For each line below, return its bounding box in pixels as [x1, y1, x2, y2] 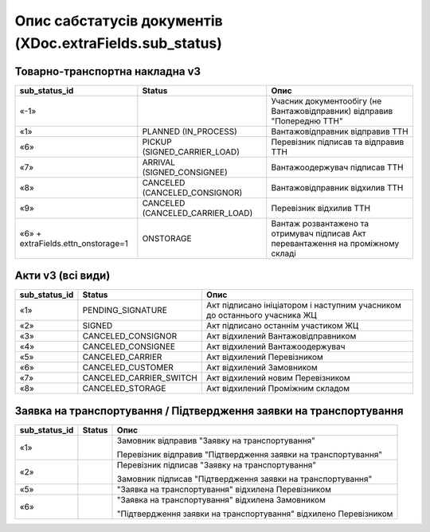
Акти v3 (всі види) [14, 269, 111, 283]
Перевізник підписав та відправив [271, 136, 405, 147]
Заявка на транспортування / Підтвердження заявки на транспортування [14, 404, 404, 417]
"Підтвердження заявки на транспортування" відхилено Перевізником [116, 508, 393, 519]
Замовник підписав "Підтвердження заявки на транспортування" [116, 473, 373, 484]
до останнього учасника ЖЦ [205, 310, 318, 321]
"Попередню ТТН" [271, 115, 343, 127]
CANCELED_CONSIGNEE [82, 341, 175, 352]
